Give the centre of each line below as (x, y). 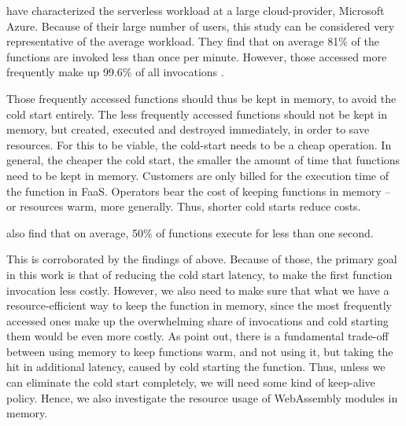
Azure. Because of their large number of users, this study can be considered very (201, 26)
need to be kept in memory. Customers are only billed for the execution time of (198, 175)
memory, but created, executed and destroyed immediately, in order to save (188, 129)
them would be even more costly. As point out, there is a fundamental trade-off (197, 336)
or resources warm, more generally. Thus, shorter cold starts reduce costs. (184, 206)
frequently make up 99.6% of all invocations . (115, 72)
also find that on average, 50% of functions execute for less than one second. (190, 232)
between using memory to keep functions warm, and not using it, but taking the (200, 351)
